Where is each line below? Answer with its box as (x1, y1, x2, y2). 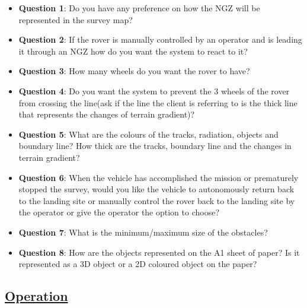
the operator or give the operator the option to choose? (18, 206, 220, 218)
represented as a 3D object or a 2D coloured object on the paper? (18, 258, 257, 270)
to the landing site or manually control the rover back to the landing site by (18, 194, 295, 207)
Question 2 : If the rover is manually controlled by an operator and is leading (18, 33, 302, 46)
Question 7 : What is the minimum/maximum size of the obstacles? (18, 226, 268, 238)
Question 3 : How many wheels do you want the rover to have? (18, 65, 250, 77)
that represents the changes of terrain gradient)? (18, 108, 195, 120)
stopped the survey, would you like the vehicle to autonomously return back (18, 183, 295, 195)
